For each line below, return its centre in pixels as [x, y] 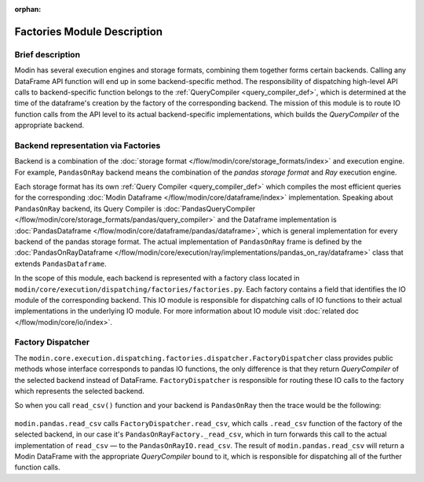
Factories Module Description [89, 31]
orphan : [28, 9]
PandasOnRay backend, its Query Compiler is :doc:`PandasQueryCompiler [135, 208]
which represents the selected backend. [80, 391]
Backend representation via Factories [88, 145]
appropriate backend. [49, 125]
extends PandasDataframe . [61, 263]
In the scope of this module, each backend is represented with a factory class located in [157, 278]
